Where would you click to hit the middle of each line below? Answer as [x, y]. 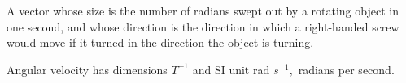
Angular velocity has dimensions [87, 69]
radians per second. [346, 69]
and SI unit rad [231, 69]
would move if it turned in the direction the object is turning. [160, 42]
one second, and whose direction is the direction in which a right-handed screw [203, 26]
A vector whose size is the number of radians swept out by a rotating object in [203, 10]
